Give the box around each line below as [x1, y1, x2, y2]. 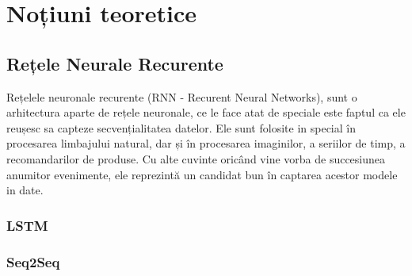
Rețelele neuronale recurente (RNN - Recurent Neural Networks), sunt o [6, 88, 357, 105]
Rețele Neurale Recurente [6, 51, 223, 75]
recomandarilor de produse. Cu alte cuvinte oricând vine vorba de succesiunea [6, 150, 386, 167]
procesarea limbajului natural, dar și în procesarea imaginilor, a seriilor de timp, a [6, 135, 406, 151]
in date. [6, 182, 44, 198]
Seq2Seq [6, 251, 60, 271]
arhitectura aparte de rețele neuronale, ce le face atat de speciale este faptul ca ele [6, 104, 406, 121]
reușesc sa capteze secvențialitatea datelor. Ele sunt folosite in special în [6, 119, 356, 136]
